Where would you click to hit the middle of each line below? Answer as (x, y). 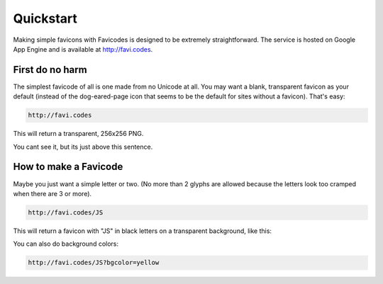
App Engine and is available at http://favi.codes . (83, 49)
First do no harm (50, 70)
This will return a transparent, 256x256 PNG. (78, 134)
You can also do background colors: (66, 244)
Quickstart (45, 18)
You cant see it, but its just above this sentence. (83, 147)
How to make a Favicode (68, 167)
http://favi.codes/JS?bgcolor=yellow (94, 263)
